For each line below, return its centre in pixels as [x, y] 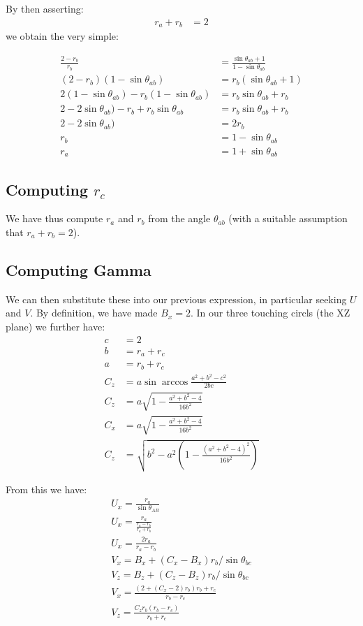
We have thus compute [54, 218]
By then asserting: [45, 8]
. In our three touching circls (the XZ [270, 313]
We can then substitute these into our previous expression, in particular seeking [176, 299]
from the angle [179, 218]
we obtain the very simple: [62, 36]
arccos [175, 382]
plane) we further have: [55, 327]
